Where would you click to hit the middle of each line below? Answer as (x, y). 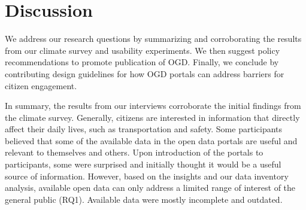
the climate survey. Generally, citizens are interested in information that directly (152, 117)
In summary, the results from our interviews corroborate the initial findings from (153, 106)
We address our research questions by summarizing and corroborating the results (153, 39)
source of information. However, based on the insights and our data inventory (147, 176)
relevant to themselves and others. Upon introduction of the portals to (134, 152)
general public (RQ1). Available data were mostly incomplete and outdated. (144, 199)
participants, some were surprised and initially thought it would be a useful (143, 164)
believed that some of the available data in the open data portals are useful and (151, 140)
